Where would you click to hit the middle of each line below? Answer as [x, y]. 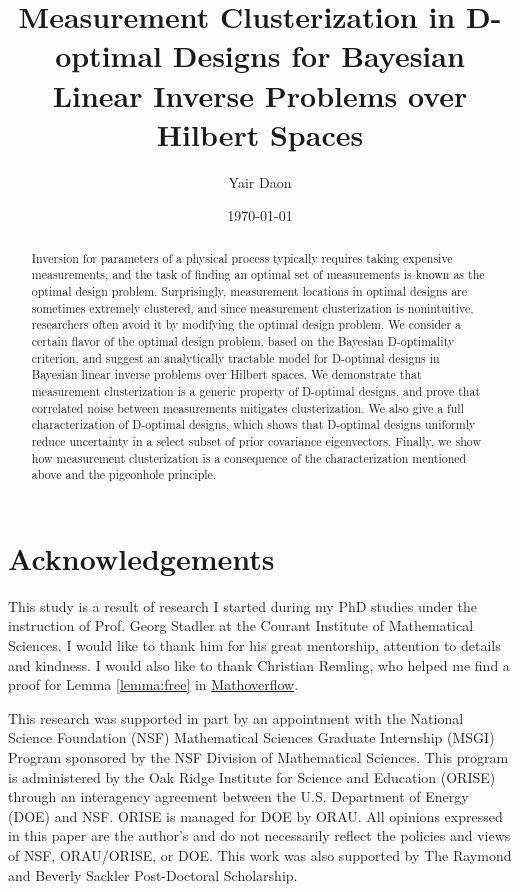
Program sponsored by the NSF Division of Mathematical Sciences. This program [258, 756]
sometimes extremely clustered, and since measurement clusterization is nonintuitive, [252, 307]
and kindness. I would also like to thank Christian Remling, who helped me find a [259, 664]
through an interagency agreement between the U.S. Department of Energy [238, 796]
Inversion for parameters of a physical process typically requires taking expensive [242, 257]
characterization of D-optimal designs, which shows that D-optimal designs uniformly [253, 424]
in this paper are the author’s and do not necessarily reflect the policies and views [259, 835]
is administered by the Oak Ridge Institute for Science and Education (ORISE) [252, 776]
